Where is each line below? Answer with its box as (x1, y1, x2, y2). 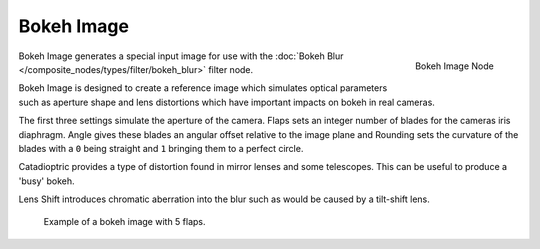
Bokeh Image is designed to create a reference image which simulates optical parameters (18, 82, 388, 94)
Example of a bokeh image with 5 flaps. (43, 216, 206, 228)
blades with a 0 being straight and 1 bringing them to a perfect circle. (18, 142, 304, 154)
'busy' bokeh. (18, 175, 75, 187)
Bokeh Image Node (415, 60, 494, 72)
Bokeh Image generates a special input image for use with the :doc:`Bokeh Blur (18, 50, 344, 62)
